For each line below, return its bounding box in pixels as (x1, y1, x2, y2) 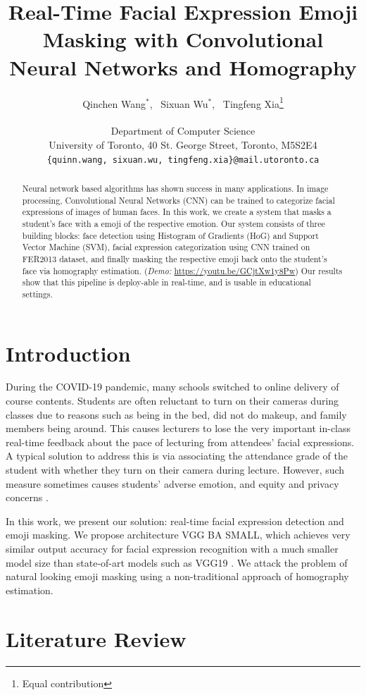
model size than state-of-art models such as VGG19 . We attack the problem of (6, 555, 348, 570)
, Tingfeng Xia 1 (212, 94, 284, 111)
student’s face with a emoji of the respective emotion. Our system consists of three (22, 217, 325, 229)
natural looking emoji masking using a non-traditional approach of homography (6, 569, 349, 584)
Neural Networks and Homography (9, 52, 357, 81)
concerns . (6, 490, 49, 505)
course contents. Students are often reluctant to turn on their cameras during (6, 393, 339, 408)
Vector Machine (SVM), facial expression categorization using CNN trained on (22, 241, 310, 253)
